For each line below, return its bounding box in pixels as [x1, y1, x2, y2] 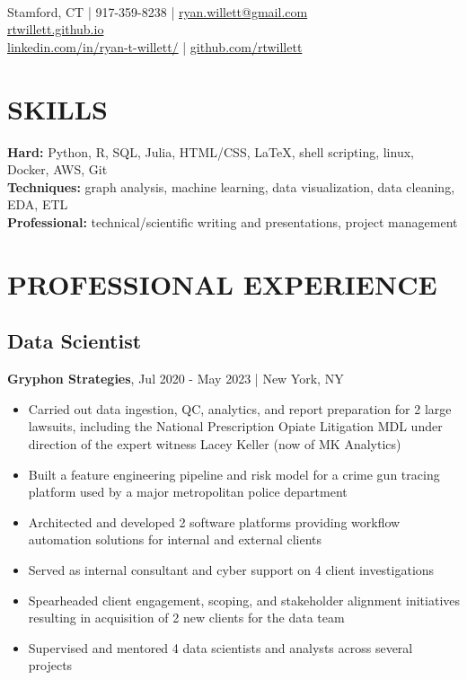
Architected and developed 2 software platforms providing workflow [28, 512, 401, 531]
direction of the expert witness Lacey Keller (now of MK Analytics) [28, 435, 401, 454]
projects [28, 656, 73, 675]
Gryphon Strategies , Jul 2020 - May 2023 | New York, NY [7, 369, 344, 388]
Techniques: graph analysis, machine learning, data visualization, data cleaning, [7, 177, 455, 196]
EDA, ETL [7, 195, 68, 214]
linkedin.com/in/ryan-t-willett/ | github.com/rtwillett [7, 37, 303, 56]
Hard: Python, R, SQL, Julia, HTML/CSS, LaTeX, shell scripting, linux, [7, 142, 414, 161]
